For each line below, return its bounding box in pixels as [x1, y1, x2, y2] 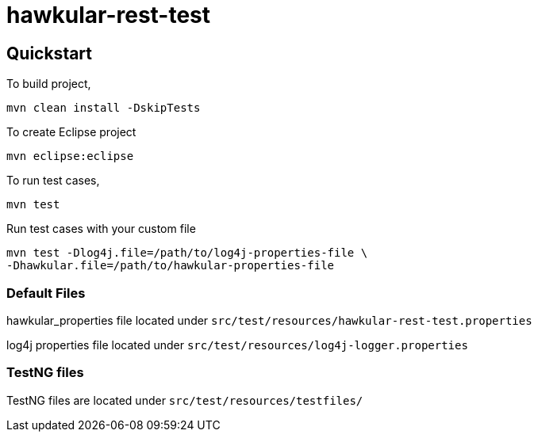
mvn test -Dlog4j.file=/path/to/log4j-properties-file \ [6, 246, 368, 260]
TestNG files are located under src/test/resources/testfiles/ [6, 393, 363, 407]
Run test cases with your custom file [6, 222, 196, 236]
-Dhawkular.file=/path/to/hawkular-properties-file [6, 259, 335, 272]
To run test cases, [6, 173, 100, 188]
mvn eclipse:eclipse [6, 150, 134, 163]
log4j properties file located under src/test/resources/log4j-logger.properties [6, 337, 468, 352]
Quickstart [6, 43, 93, 63]
